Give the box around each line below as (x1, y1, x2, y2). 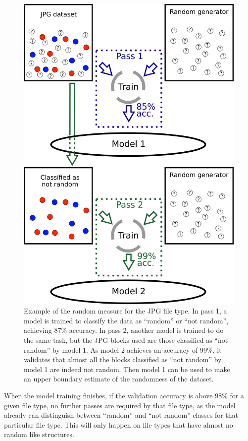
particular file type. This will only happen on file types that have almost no (4, 419, 233, 430)
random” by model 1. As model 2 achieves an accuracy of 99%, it (24, 344, 222, 355)
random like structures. (4, 429, 74, 440)
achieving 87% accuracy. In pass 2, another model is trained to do (24, 325, 224, 335)
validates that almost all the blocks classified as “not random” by (24, 354, 222, 365)
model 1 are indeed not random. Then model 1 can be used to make (24, 364, 230, 374)
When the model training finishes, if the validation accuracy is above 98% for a (4, 390, 244, 401)
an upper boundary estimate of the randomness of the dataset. (24, 374, 214, 384)
